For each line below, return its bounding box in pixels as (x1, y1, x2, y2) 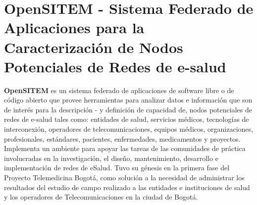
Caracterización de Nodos (4, 37, 183, 57)
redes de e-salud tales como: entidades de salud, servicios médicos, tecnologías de (4, 114, 249, 124)
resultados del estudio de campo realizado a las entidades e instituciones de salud (4, 182, 250, 192)
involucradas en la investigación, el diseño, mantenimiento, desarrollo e (4, 153, 218, 163)
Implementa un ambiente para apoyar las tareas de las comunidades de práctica (4, 143, 246, 154)
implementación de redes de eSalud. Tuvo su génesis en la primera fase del (4, 162, 230, 173)
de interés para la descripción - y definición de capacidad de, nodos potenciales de (4, 104, 252, 114)
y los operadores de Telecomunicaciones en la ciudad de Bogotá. (4, 192, 198, 202)
